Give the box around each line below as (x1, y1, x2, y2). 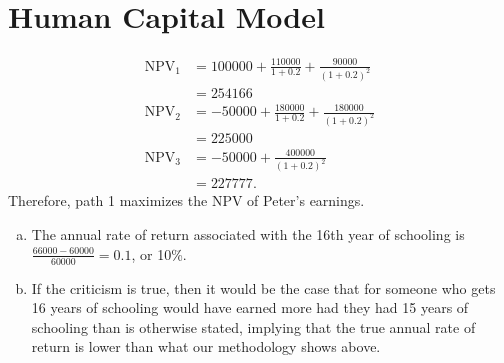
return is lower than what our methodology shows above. (31, 336, 381, 357)
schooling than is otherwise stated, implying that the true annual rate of (31, 316, 476, 337)
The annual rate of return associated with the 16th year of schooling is (31, 224, 465, 245)
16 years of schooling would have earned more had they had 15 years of (31, 297, 469, 318)
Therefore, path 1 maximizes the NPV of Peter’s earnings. (8, 190, 365, 211)
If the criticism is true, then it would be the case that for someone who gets (31, 277, 496, 298)
